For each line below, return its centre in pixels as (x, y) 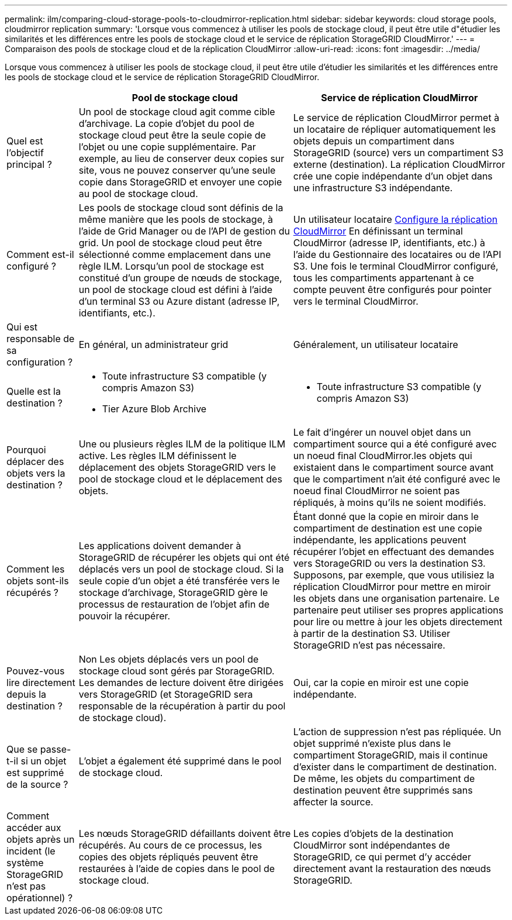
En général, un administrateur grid (153, 344)
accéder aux (34, 828)
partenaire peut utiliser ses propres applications (398, 610)
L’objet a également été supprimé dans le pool (180, 761)
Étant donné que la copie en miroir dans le (386, 516)
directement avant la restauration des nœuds (392, 869)
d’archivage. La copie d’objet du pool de (167, 123)
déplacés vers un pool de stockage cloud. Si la (181, 569)
